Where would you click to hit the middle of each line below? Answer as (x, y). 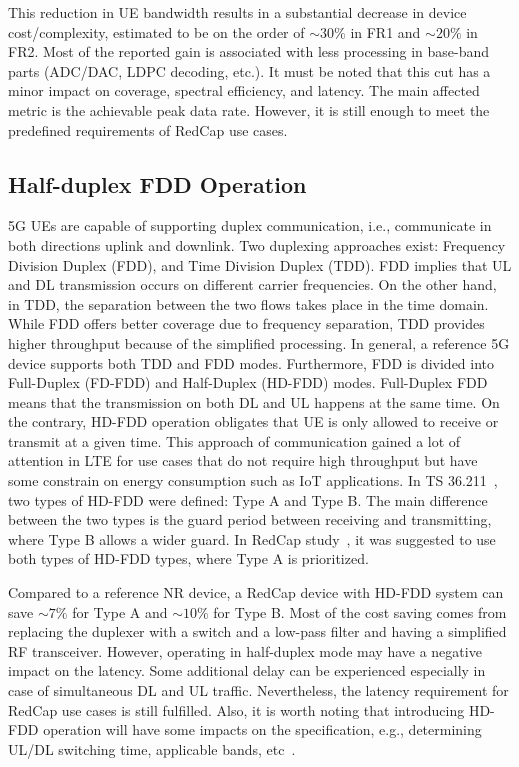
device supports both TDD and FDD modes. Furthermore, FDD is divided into (251, 362)
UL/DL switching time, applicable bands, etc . (152, 748)
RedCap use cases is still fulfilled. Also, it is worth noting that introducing (236, 709)
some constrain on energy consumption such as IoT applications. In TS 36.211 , (253, 480)
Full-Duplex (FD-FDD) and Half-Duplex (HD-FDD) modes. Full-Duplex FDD (248, 382)
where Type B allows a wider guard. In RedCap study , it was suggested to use (252, 538)
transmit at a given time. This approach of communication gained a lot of (234, 440)
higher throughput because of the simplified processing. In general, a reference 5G (259, 342)
